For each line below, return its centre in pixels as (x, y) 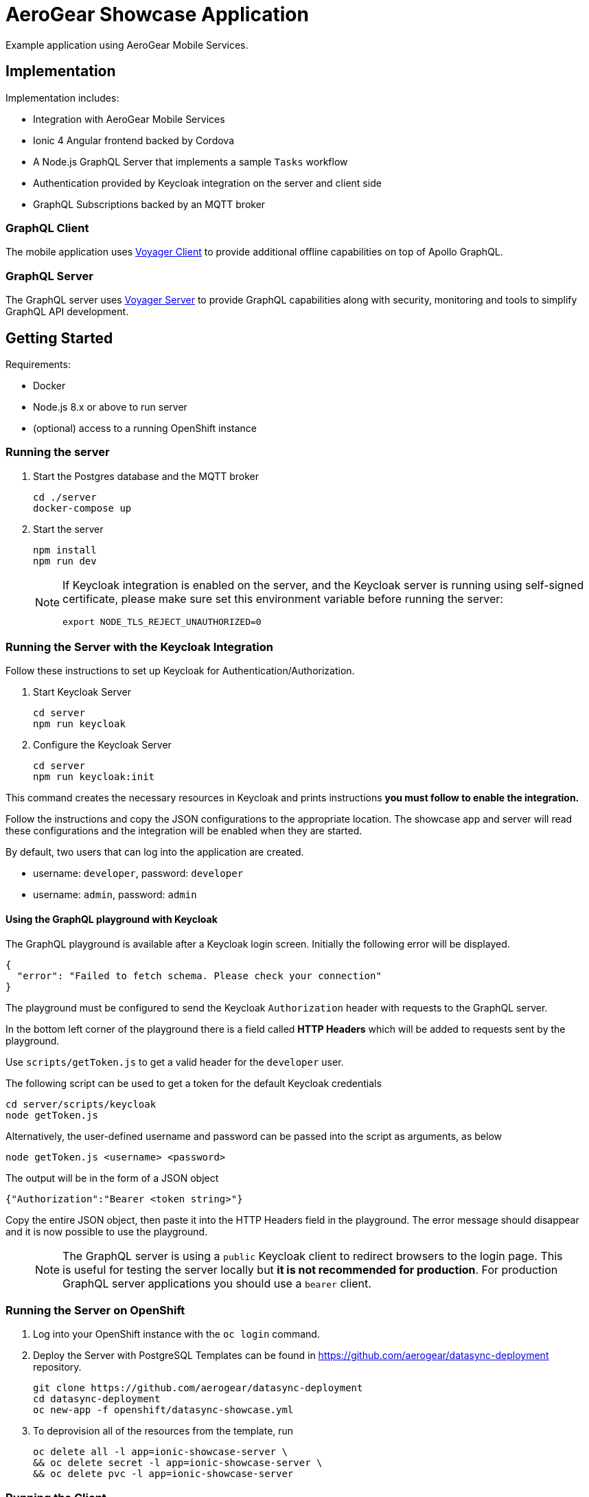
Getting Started (59, 338)
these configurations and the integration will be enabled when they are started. (184, 831)
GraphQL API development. (67, 312)
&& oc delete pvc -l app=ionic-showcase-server (163, 1474)
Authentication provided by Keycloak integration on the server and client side (207, 183)
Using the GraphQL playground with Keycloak (112, 919)
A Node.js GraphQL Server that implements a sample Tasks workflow (190, 161)
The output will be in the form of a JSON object (112, 1178)
